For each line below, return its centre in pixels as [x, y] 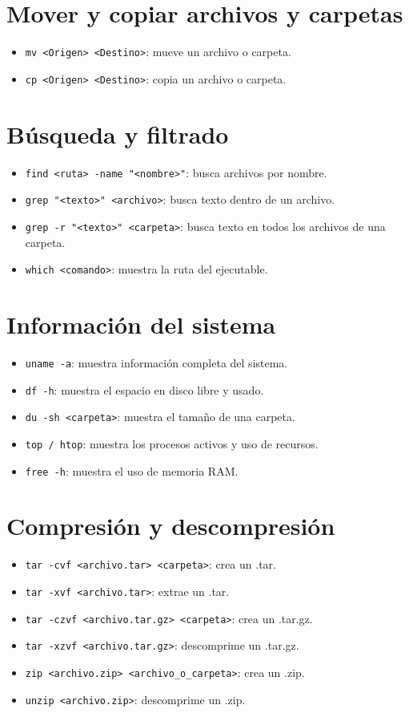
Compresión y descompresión [171, 526]
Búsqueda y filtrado [118, 134]
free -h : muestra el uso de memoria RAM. [132, 470]
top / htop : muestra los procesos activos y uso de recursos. [172, 443]
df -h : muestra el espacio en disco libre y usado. [144, 389]
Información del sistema [141, 324]
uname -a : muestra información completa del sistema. [156, 362]
